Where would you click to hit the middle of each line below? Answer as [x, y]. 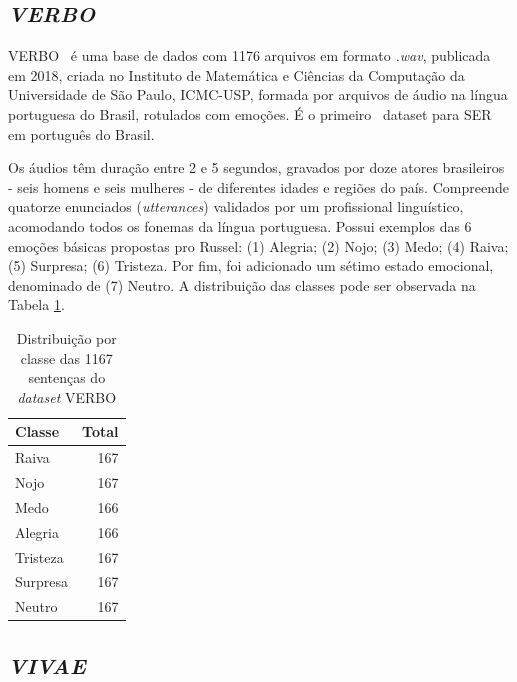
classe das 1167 [66, 357]
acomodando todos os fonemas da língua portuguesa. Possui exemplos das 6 [240, 225]
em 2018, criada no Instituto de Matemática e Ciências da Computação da [236, 74]
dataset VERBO [67, 396]
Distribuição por [66, 337]
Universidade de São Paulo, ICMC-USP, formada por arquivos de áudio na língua [258, 94]
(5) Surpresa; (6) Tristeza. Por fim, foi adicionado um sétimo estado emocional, [251, 265]
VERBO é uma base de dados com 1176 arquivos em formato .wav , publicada [249, 55]
